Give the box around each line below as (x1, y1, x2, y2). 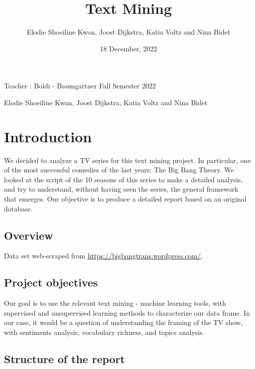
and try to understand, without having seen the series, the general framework (4, 184, 239, 194)
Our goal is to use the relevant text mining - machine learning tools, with (4, 298, 226, 308)
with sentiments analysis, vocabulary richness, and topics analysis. (4, 327, 205, 337)
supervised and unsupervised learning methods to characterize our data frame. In (4, 307, 250, 318)
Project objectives (4, 275, 98, 290)
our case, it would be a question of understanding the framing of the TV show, (4, 317, 243, 328)
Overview (4, 227, 53, 243)
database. (4, 203, 33, 213)
